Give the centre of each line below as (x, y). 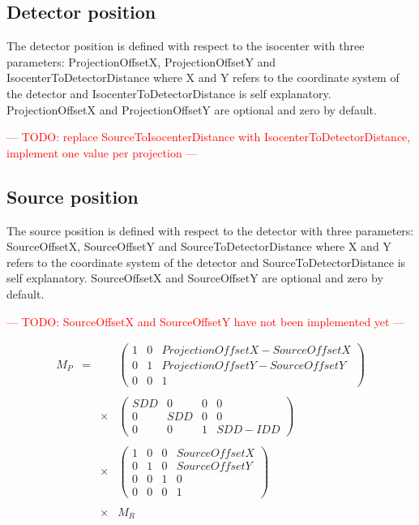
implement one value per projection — (102, 152)
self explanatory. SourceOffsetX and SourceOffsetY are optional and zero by (195, 278)
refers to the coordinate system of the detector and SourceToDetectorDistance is (206, 262)
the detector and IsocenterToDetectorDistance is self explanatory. (169, 93)
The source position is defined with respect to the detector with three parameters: (210, 230)
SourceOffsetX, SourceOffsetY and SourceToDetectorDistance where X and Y (199, 246)
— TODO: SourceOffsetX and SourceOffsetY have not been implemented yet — (206, 321)
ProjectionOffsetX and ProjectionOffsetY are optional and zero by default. (192, 109)
